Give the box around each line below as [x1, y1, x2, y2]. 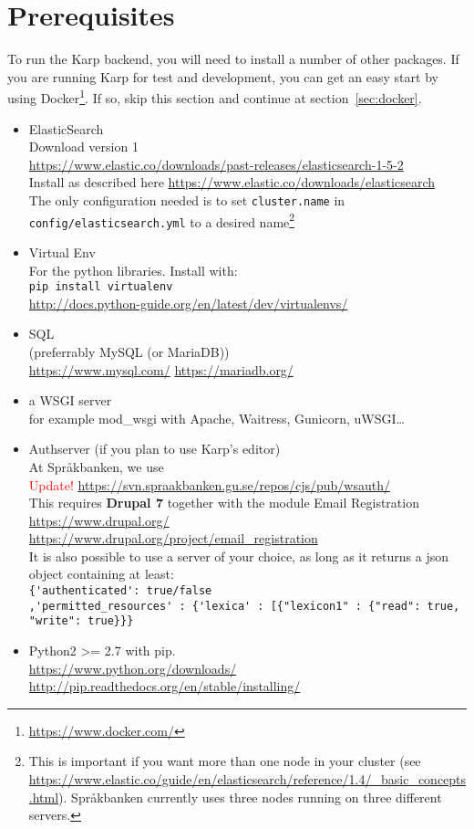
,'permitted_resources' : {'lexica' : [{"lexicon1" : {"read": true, [28, 599, 460, 613]
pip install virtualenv [28, 280, 173, 294]
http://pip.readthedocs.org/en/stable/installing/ [28, 677, 301, 696]
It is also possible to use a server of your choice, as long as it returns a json [28, 546, 448, 565]
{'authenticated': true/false [28, 584, 212, 598]
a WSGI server [28, 391, 112, 410]
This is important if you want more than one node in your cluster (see [28, 751, 421, 771]
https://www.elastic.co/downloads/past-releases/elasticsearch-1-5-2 [28, 154, 404, 173]
